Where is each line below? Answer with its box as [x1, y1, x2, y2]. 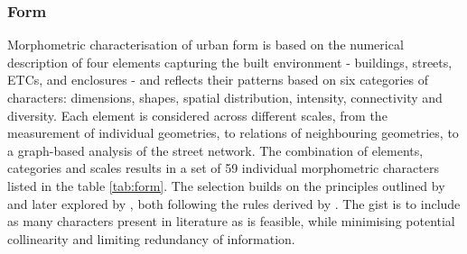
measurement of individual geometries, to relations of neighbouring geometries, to [7, 123, 459, 142]
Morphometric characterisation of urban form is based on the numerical [7, 35, 404, 54]
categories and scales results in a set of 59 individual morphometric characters [7, 159, 439, 177]
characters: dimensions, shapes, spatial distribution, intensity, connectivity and [7, 88, 443, 106]
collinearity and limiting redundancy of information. [7, 229, 295, 248]
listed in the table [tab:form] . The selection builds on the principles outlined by [7, 176, 445, 195]
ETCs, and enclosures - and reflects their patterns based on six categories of [7, 70, 429, 89]
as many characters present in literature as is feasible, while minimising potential [7, 212, 455, 231]
